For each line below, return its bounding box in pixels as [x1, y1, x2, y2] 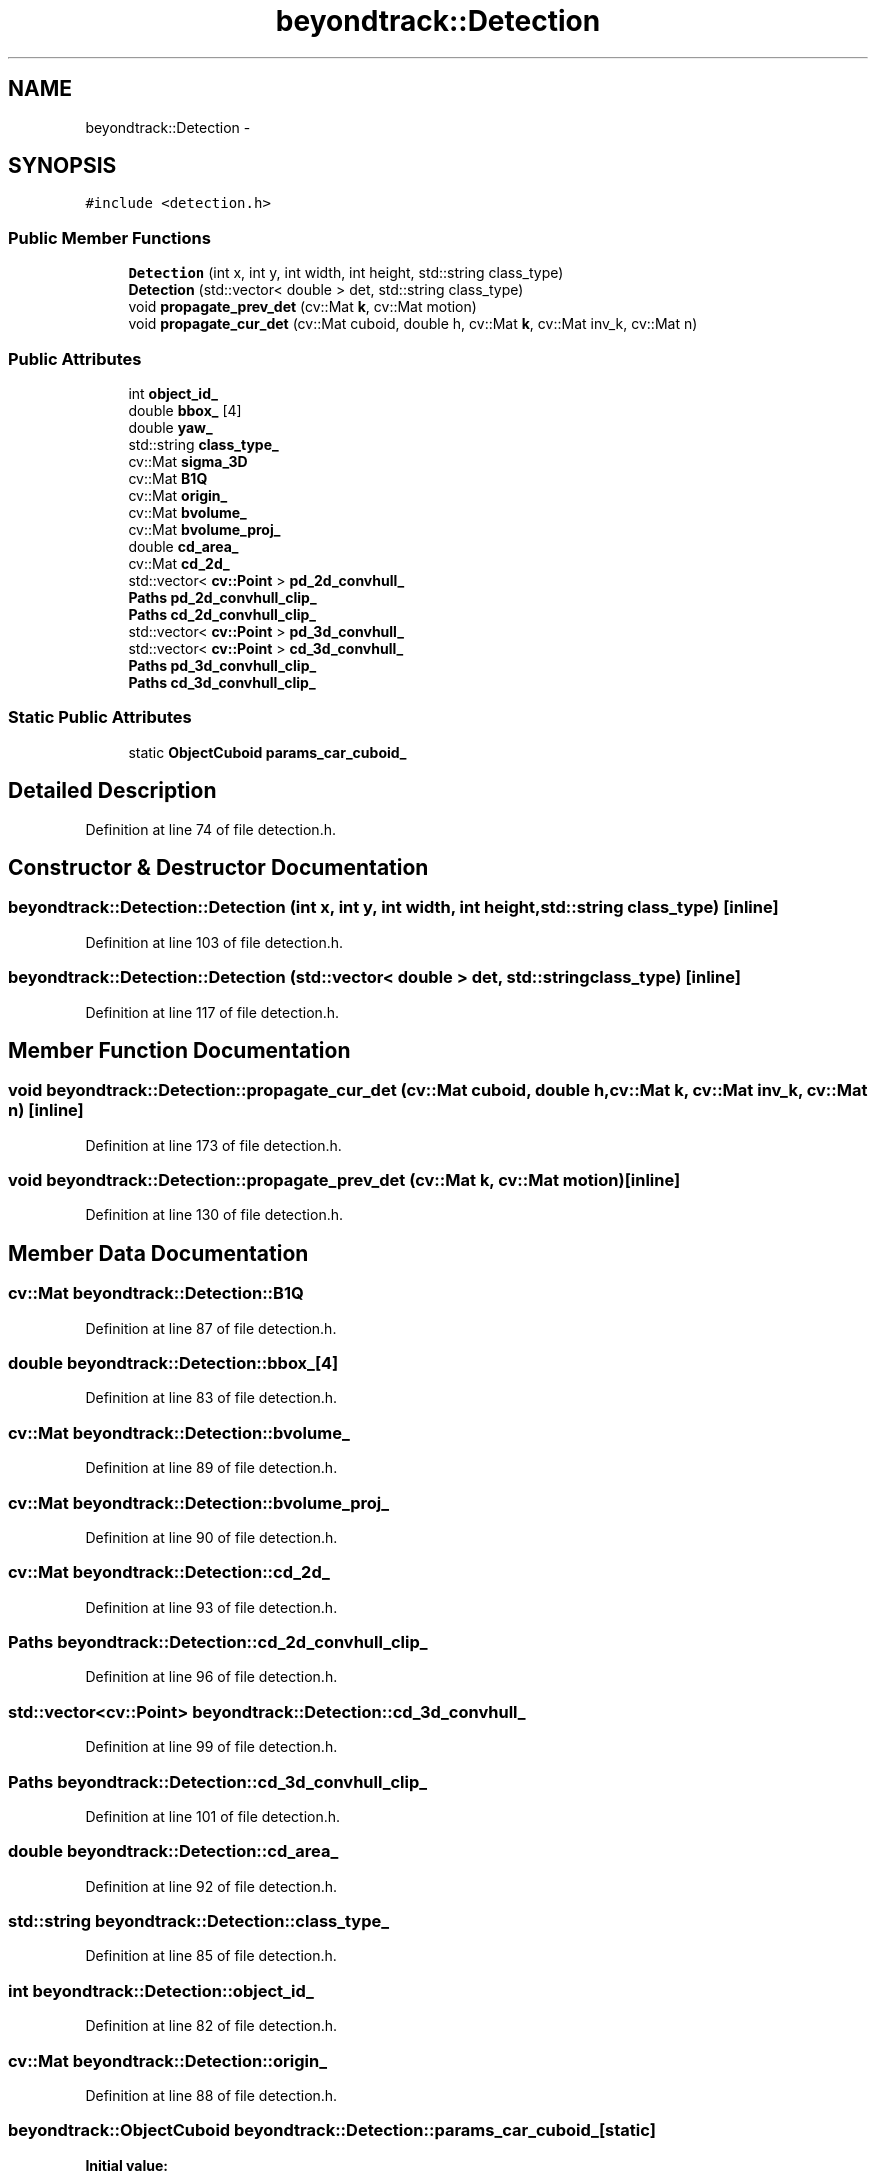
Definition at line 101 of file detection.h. [85, 1807, 341, 1825]
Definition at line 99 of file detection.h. [85, 1738, 338, 1756]
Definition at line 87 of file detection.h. [85, 1319, 337, 1337]
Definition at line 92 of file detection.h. [85, 1877, 338, 1895]
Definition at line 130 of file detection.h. [85, 1206, 344, 1224]
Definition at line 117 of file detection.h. [85, 1003, 340, 1021]
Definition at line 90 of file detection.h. [85, 1528, 338, 1546]
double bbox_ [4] [128, 401, 242, 419]
